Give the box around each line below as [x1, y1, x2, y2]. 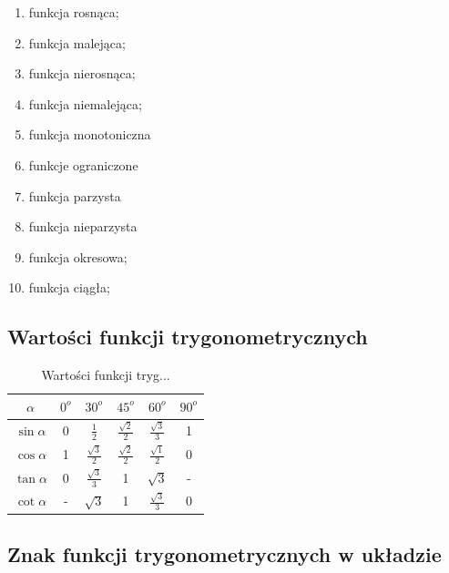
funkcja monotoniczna [28, 125, 151, 144]
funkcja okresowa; [28, 247, 128, 266]
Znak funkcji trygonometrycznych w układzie [7, 540, 442, 568]
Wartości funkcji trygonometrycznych [7, 322, 368, 351]
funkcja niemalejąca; [28, 94, 142, 113]
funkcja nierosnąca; [28, 64, 136, 83]
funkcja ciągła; [28, 278, 110, 297]
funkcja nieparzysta [28, 217, 138, 236]
